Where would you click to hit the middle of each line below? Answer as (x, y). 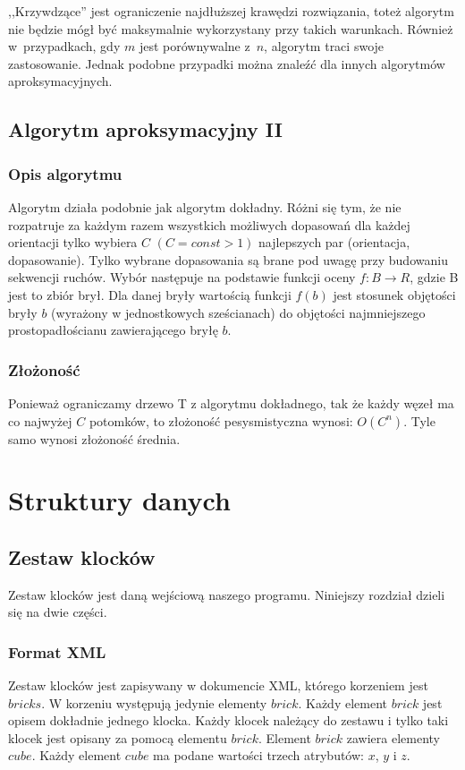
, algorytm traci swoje (324, 46)
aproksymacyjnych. (60, 81)
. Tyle (419, 420)
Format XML (57, 651)
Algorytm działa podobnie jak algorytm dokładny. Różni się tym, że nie (205, 206)
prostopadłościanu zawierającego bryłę (113, 330)
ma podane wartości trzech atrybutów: (258, 755)
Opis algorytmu (65, 173)
